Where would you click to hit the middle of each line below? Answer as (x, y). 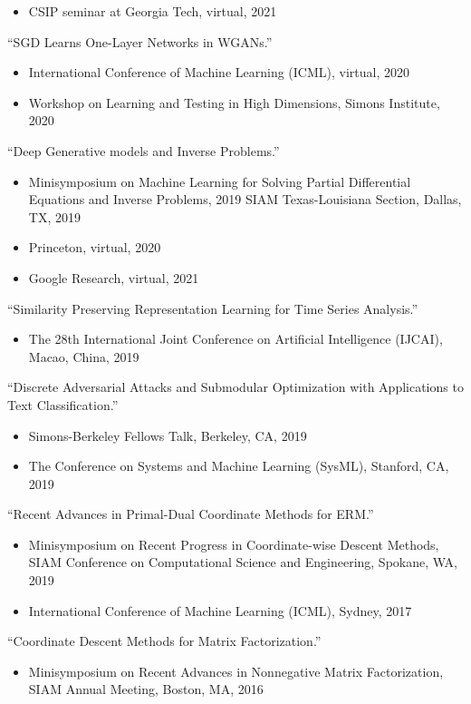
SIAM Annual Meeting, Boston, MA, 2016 (146, 689)
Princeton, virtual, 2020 (95, 247)
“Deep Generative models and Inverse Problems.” (144, 150)
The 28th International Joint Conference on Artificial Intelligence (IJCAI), (235, 339)
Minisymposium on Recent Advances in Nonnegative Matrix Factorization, (236, 671)
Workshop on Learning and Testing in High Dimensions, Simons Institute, (234, 102)
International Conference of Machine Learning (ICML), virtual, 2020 (219, 72)
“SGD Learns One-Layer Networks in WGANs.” (140, 41)
